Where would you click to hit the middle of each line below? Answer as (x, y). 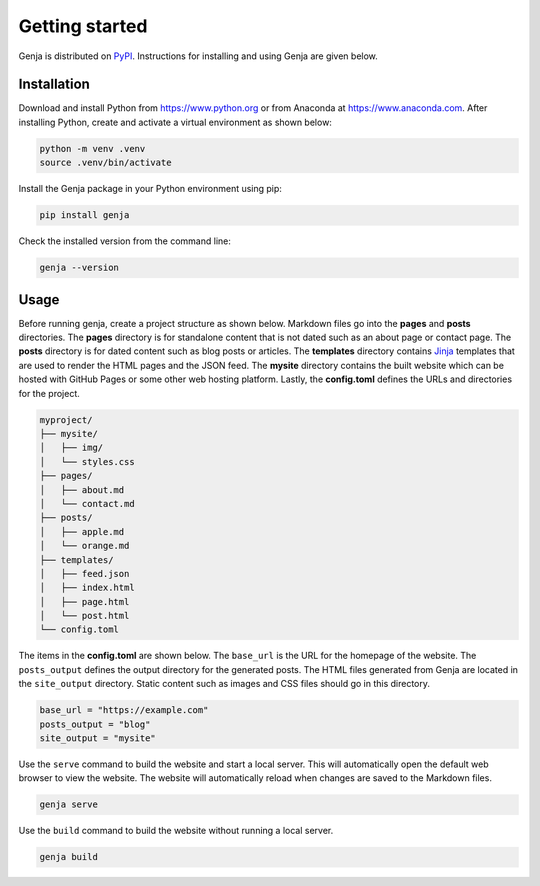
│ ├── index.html (87, 588)
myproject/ (66, 419)
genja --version (79, 268)
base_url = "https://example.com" (124, 710)
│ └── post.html (84, 616)
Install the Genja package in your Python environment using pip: (150, 189)
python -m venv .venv (92, 148)
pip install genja (84, 215)
